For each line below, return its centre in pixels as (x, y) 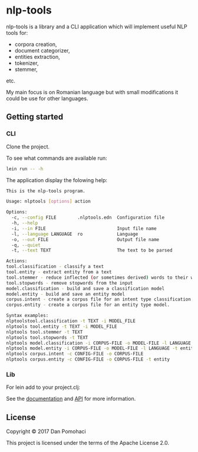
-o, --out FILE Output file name (85, 239)
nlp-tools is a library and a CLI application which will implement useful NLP (97, 27)
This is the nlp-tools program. (46, 191)
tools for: (17, 32)
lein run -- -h (25, 169)
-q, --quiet (26, 245)
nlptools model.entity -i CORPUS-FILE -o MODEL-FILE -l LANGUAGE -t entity (101, 348)
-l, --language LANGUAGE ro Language (75, 234)
